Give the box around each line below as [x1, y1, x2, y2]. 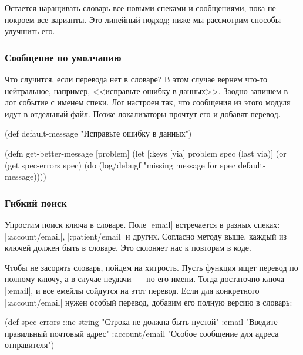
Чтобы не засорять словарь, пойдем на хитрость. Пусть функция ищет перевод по [5, 261, 298, 273]
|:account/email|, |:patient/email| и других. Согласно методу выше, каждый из [5, 230, 287, 242]
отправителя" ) [5, 339, 55, 351]
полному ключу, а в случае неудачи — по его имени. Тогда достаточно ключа [5, 273, 284, 285]
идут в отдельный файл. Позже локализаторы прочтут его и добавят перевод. [5, 107, 281, 120]
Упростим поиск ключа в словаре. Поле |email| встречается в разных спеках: [5, 218, 280, 230]
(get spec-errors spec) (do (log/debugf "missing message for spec [5, 158, 235, 171]
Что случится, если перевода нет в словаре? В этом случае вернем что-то [5, 73, 268, 85]
